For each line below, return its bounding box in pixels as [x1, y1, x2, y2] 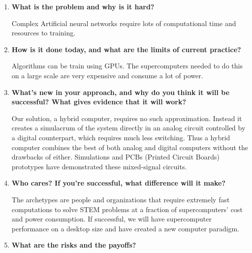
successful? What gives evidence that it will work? [11, 96, 187, 107]
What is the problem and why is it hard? [11, 1, 155, 11]
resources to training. [11, 28, 76, 38]
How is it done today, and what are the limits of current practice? [11, 44, 241, 54]
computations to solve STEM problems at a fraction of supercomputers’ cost [11, 204, 243, 214]
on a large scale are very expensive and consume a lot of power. [11, 70, 203, 80]
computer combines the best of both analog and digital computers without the [11, 142, 249, 152]
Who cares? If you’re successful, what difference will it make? [11, 178, 226, 188]
